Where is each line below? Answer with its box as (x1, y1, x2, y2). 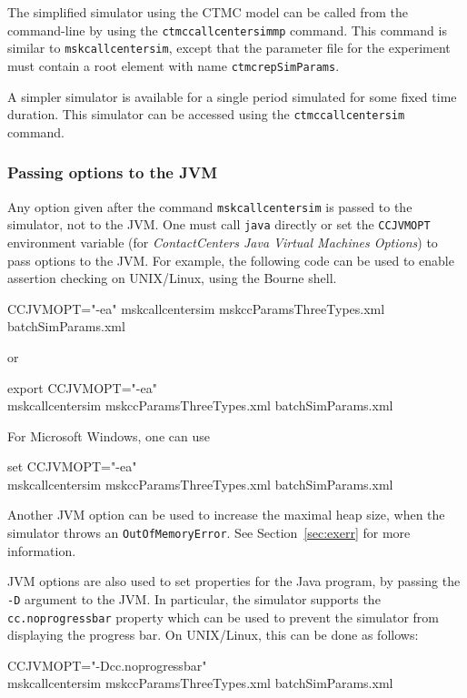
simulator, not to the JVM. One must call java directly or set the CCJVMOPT (7, 215, 431, 234)
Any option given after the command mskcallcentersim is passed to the (7, 197, 412, 216)
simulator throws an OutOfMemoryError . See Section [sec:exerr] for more (7, 523, 411, 542)
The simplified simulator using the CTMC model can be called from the (7, 3, 408, 21)
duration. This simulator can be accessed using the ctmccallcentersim (7, 105, 405, 124)
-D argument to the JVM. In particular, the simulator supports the (7, 589, 381, 608)
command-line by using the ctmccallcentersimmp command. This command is (7, 20, 447, 39)
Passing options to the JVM (7, 161, 218, 184)
